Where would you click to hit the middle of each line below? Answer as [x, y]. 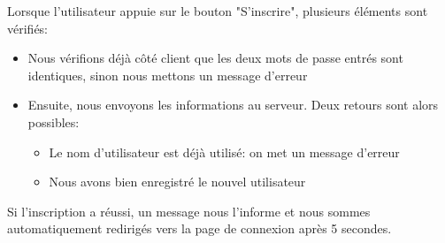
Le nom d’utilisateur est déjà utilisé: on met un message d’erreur [224, 152]
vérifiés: [28, 28]
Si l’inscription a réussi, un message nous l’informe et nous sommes [189, 211]
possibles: [54, 121]
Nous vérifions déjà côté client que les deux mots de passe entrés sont [215, 58]
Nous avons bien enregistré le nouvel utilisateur [177, 182]
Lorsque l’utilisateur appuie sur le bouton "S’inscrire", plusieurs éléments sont [218, 11]
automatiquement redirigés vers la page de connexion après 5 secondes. [199, 228]
